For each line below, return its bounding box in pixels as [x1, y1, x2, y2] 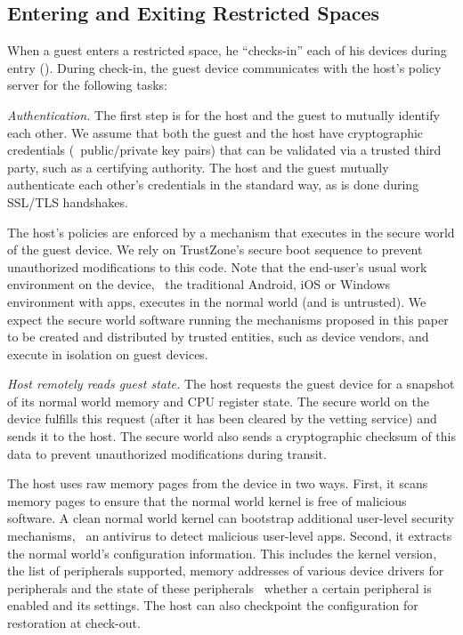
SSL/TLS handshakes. [7, 192, 128, 211]
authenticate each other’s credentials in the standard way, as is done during [7, 175, 419, 194]
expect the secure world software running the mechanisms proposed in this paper [7, 309, 449, 328]
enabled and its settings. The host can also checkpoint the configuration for [7, 596, 418, 615]
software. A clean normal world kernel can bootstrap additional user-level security [7, 509, 454, 527]
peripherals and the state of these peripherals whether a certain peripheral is [7, 578, 432, 597]
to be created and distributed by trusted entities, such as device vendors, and [7, 327, 429, 346]
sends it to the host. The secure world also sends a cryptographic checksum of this [7, 427, 457, 446]
